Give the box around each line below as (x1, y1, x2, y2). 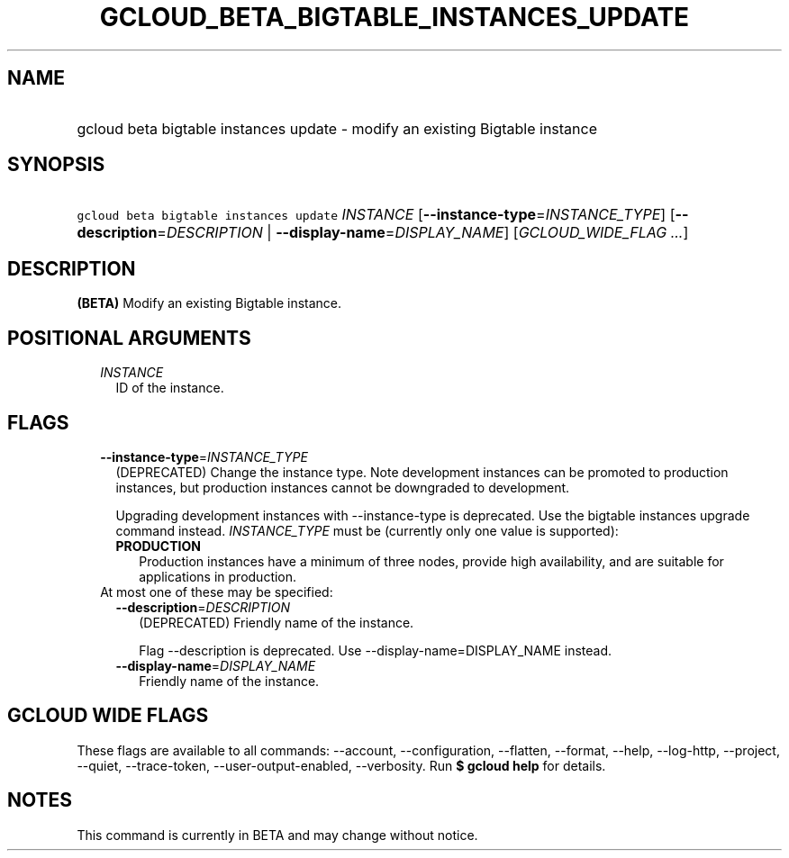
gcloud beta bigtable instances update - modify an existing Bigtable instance (77, 119, 597, 138)
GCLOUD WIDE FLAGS (7, 704, 209, 727)
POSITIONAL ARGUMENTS (7, 326, 251, 349)
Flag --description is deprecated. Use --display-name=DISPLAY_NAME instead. (139, 642, 612, 658)
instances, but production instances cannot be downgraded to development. (115, 479, 570, 495)
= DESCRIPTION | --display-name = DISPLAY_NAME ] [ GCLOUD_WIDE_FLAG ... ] (157, 223, 689, 242)
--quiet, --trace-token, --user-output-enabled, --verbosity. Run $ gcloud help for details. (77, 757, 606, 773)
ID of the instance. (115, 380, 224, 396)
